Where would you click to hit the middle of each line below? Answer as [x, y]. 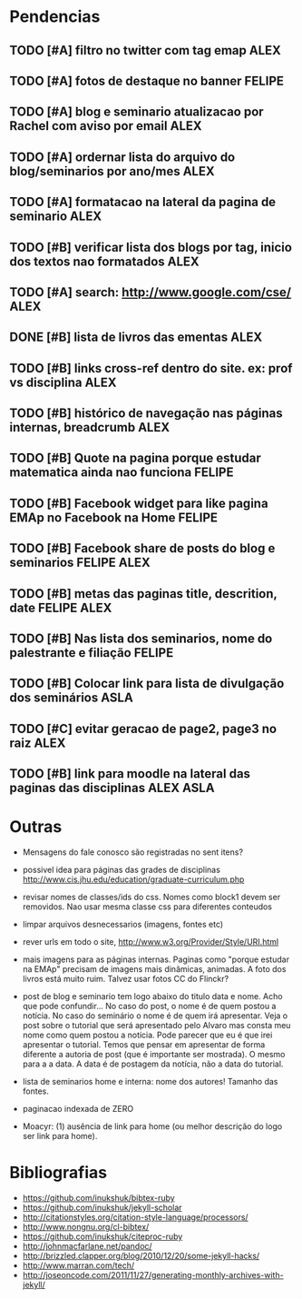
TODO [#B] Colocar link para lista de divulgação [147, 684]
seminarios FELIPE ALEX [80, 563]
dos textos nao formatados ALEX [104, 261]
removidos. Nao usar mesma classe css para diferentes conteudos [147, 907]
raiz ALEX [38, 743]
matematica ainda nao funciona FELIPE [122, 473]
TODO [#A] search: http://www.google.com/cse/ [151, 292]
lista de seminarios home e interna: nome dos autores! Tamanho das [150, 1082]
